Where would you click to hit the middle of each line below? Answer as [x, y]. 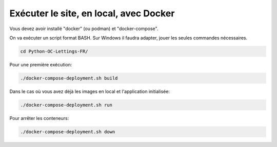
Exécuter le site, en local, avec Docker [92, 13]
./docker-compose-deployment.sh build [69, 78]
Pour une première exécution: [41, 64]
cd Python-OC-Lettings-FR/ [54, 51]
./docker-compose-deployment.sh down [68, 132]
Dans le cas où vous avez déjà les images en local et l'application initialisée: [90, 91]
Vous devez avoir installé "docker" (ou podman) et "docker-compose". [84, 29]
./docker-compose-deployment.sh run [66, 105]
